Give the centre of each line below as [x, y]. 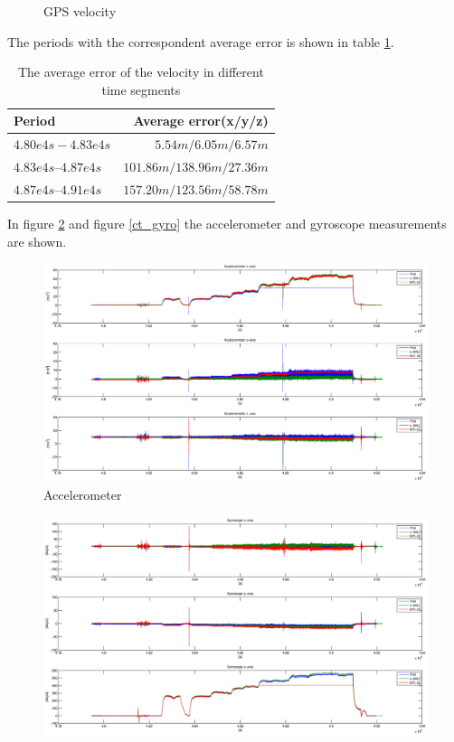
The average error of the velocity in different [141, 72]
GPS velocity [80, 11]
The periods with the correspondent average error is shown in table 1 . [201, 41]
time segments [141, 89]
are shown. [37, 241]
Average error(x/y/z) [201, 121]
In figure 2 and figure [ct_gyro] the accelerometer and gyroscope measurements [227, 223]
